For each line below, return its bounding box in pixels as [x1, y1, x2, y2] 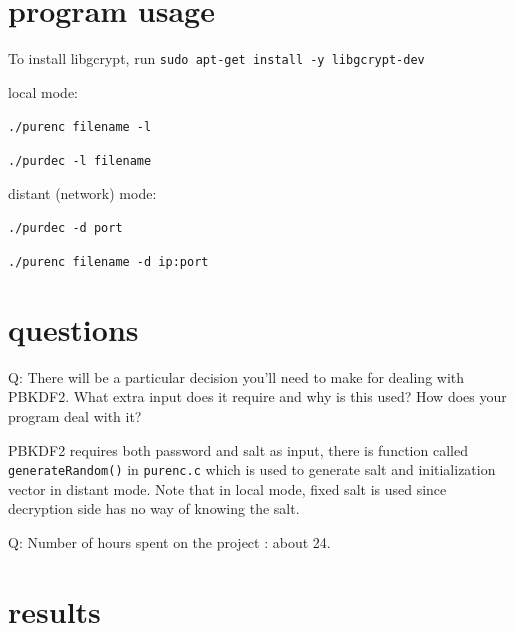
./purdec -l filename [8, 154, 152, 169]
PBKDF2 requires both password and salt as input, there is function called [8, 439, 468, 460]
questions [8, 308, 139, 349]
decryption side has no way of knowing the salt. [8, 498, 300, 519]
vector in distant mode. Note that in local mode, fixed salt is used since [8, 478, 447, 499]
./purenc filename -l [8, 120, 152, 135]
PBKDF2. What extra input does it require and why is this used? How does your [8, 386, 507, 407]
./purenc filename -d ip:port [8, 254, 209, 269]
